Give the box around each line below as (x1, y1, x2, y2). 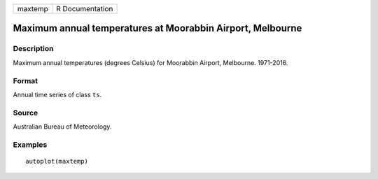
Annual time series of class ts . (13, 90, 102, 99)
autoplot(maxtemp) (25, 157, 89, 165)
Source (13, 108, 38, 117)
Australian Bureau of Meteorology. (13, 122, 112, 131)
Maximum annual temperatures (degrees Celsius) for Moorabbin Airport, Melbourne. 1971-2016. (13, 58, 288, 66)
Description (13, 44, 54, 54)
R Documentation (56, 4, 113, 13)
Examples (13, 140, 48, 150)
